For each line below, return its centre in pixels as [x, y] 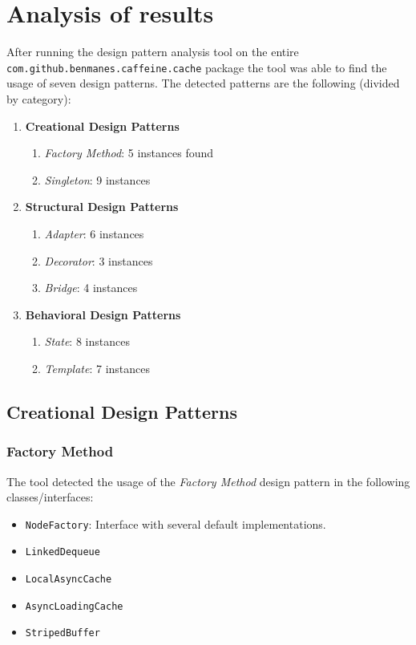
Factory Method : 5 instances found [129, 153]
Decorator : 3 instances [99, 260]
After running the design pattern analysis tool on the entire [153, 52]
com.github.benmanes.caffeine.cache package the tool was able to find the [197, 67]
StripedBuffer [63, 633]
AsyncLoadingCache [74, 606]
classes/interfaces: [50, 497]
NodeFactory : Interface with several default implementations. [176, 523]
